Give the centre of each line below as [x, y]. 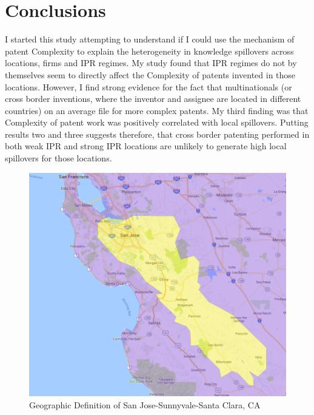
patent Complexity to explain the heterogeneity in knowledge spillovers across [149, 51]
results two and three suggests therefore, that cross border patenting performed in [157, 134]
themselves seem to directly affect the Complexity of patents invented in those [150, 74]
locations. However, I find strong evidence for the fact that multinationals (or [149, 86]
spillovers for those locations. [58, 158]
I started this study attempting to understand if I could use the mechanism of [150, 39]
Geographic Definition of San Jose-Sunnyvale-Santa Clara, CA [145, 404]
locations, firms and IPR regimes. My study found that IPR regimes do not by [151, 63]
